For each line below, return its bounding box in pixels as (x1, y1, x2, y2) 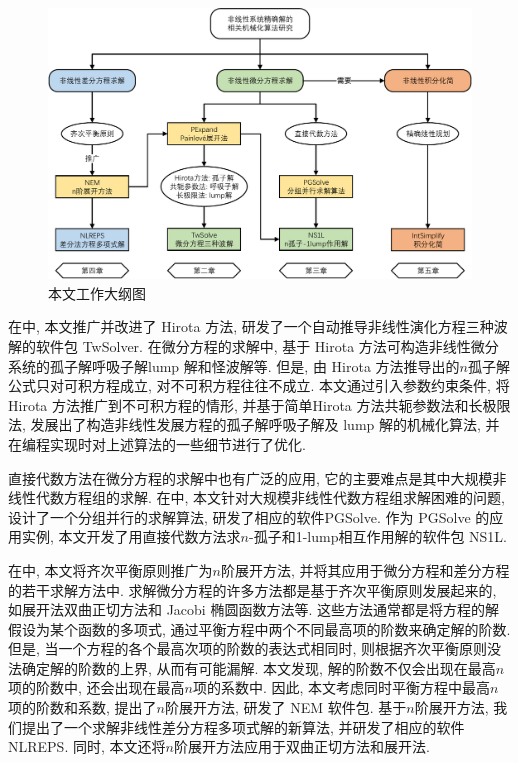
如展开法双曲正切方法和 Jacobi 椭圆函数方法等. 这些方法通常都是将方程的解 (8, 599, 499, 620)
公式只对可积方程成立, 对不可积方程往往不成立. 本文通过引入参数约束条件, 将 (8, 375, 510, 396)
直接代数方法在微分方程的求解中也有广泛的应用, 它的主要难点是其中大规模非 (8, 467, 507, 488)
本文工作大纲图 (48, 282, 146, 303)
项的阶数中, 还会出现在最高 (8, 677, 185, 698)
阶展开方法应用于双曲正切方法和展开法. (173, 736, 430, 757)
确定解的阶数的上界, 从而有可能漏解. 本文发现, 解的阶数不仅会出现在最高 (21, 657, 496, 678)
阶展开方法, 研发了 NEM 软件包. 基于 (164, 697, 407, 718)
